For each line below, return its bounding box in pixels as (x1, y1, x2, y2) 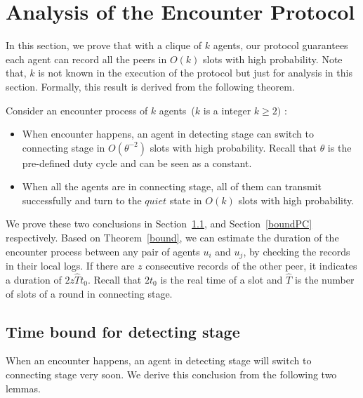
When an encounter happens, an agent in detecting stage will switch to (6, 353, 312, 368)
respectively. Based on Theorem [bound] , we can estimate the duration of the (6, 230, 339, 245)
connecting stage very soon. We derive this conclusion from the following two (6, 366, 337, 381)
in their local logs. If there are (6, 258, 135, 273)
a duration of (6, 272, 62, 286)
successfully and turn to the (22, 192, 142, 207)
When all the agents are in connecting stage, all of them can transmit (22, 179, 322, 194)
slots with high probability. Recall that (150, 140, 317, 154)
